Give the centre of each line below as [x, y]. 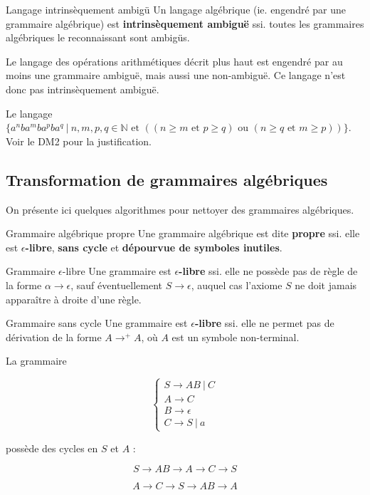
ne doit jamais [326, 285]
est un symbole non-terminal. [236, 337]
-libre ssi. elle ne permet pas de [264, 323]
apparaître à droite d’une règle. [74, 299]
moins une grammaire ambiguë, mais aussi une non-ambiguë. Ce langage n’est [176, 75]
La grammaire [36, 361]
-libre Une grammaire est [117, 271]
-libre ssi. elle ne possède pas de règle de [268, 271]
